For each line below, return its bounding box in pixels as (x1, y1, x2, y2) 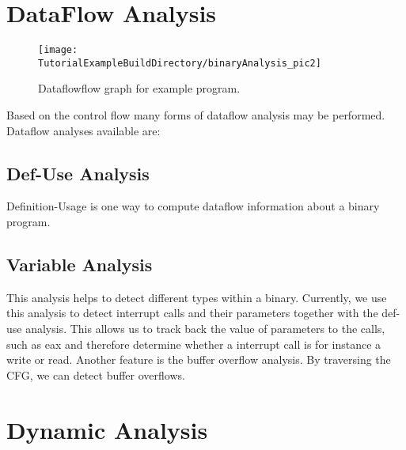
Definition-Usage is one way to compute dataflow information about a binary (6, 198, 380, 214)
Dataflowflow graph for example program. (38, 80, 241, 96)
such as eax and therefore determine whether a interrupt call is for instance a (6, 335, 381, 352)
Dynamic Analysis (6, 413, 208, 445)
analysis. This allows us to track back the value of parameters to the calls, (25, 320, 385, 336)
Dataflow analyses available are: (6, 122, 161, 138)
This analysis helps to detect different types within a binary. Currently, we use (6, 289, 387, 305)
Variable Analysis (6, 252, 153, 276)
